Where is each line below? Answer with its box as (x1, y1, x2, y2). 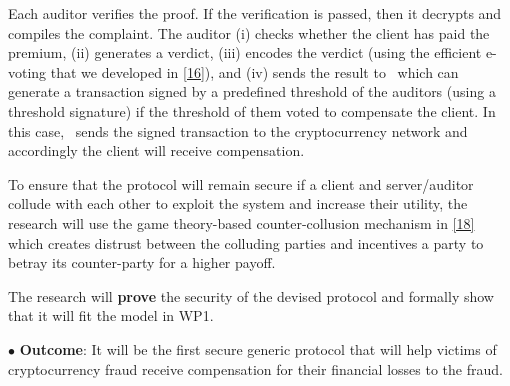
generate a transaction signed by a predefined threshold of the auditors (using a (8, 81, 496, 102)
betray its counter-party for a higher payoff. (8, 252, 276, 273)
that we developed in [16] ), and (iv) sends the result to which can (50, 61, 459, 82)
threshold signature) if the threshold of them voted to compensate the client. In (8, 100, 496, 121)
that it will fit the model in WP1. (8, 305, 214, 326)
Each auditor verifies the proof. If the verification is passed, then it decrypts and (8, 3, 502, 23)
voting (8, 61, 47, 82)
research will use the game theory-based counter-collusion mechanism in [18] (8, 212, 475, 233)
